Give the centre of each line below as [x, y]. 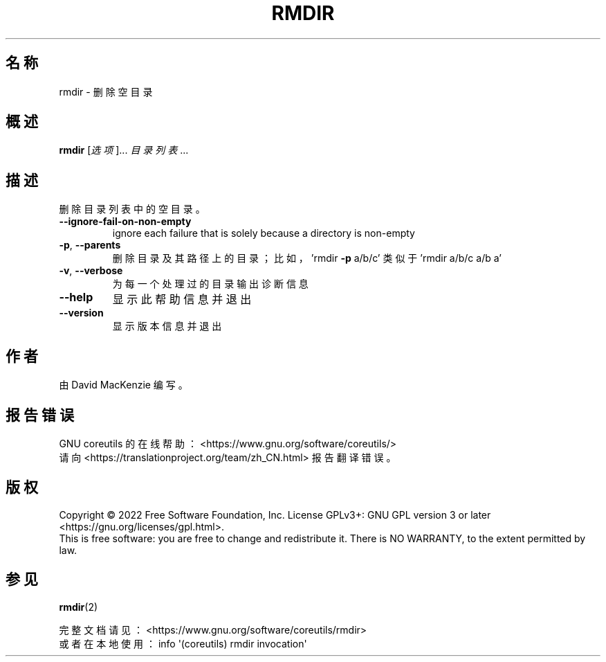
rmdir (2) [79, 607]
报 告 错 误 [40, 415]
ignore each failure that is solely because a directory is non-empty [264, 233]
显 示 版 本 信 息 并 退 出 [167, 326]
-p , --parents [90, 245]
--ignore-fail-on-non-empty [125, 222]
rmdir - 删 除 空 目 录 [106, 91]
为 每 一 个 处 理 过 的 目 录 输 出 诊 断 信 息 [210, 284]
